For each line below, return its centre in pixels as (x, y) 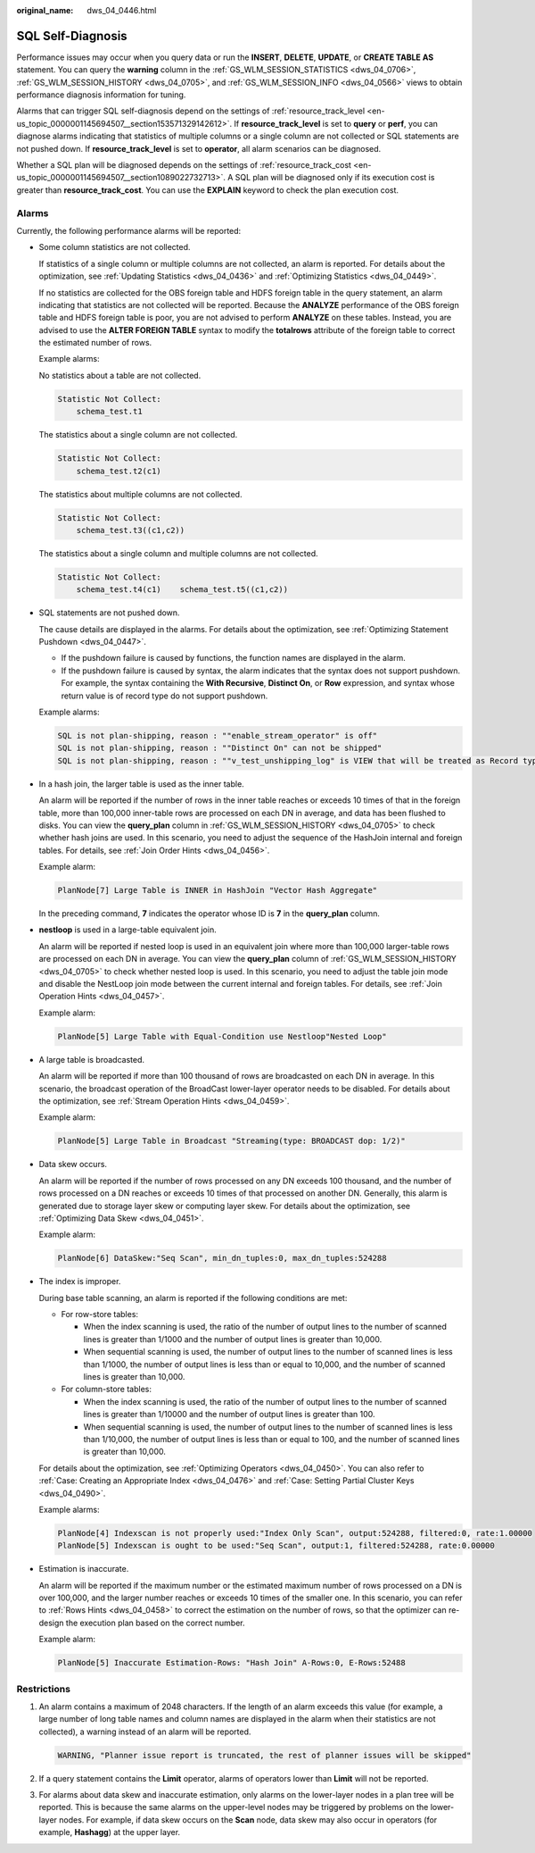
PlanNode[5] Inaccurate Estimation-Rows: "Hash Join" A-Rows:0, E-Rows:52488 (231, 1663)
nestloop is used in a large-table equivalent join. (128, 930)
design (51, 1623)
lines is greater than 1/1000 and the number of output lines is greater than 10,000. (233, 1339)
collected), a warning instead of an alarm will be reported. (145, 1732)
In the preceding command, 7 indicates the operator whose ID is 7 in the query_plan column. (210, 914)
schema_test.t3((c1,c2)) (131, 530)
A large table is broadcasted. (92, 1059)
